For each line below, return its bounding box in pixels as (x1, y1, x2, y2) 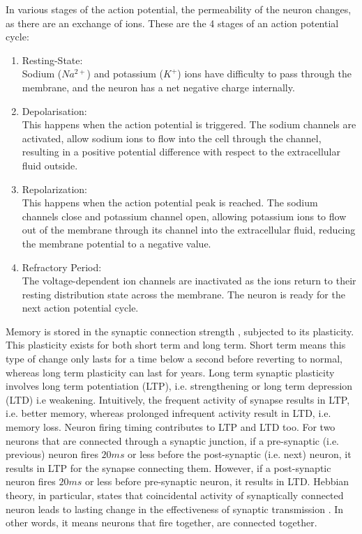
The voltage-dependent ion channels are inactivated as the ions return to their (22, 273, 356, 288)
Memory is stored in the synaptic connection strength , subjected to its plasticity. (6, 323, 354, 338)
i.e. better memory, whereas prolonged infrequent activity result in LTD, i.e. (6, 406, 331, 420)
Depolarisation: (22, 103, 87, 118)
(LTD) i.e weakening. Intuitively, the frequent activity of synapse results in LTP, (6, 392, 350, 406)
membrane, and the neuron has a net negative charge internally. (22, 79, 295, 94)
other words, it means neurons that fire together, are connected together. (6, 515, 317, 530)
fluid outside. (22, 158, 78, 172)
